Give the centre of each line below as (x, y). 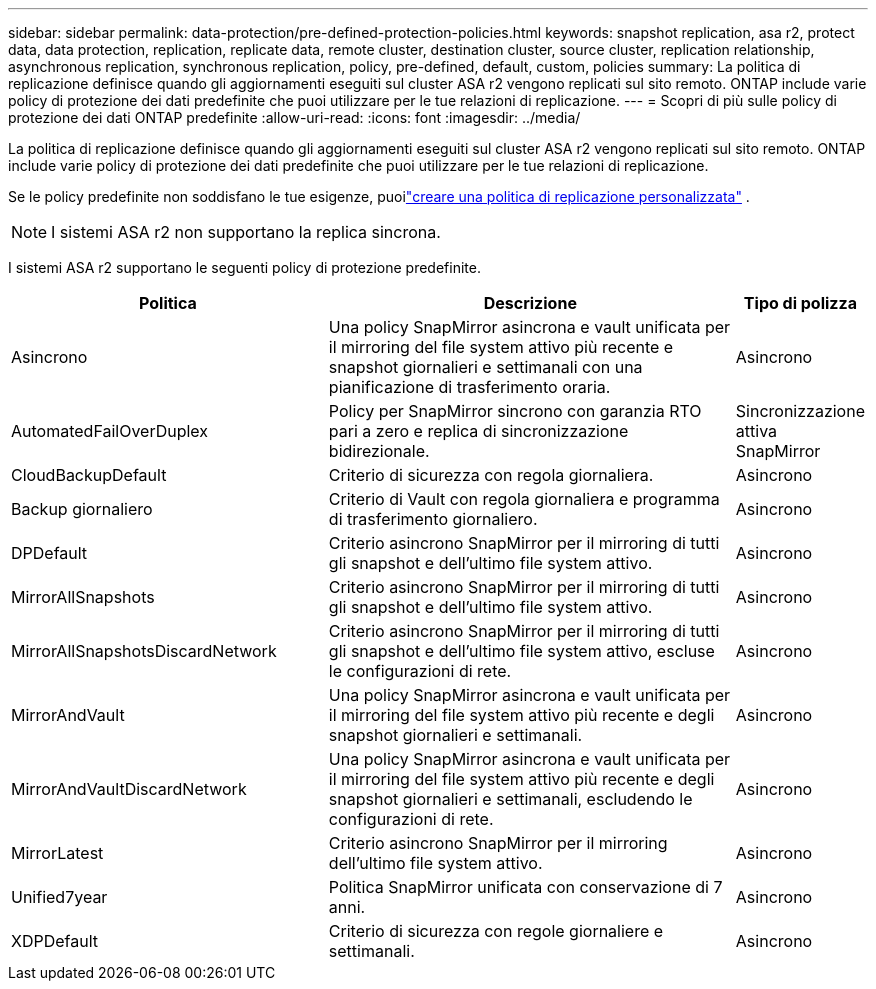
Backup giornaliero (82, 509)
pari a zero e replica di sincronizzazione (478, 431)
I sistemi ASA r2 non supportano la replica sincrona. (246, 232)
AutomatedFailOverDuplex (110, 431)
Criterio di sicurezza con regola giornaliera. (491, 475)
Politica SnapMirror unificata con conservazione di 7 (525, 887)
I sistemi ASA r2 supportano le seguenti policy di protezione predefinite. (244, 267)
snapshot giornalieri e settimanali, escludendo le (510, 799)
